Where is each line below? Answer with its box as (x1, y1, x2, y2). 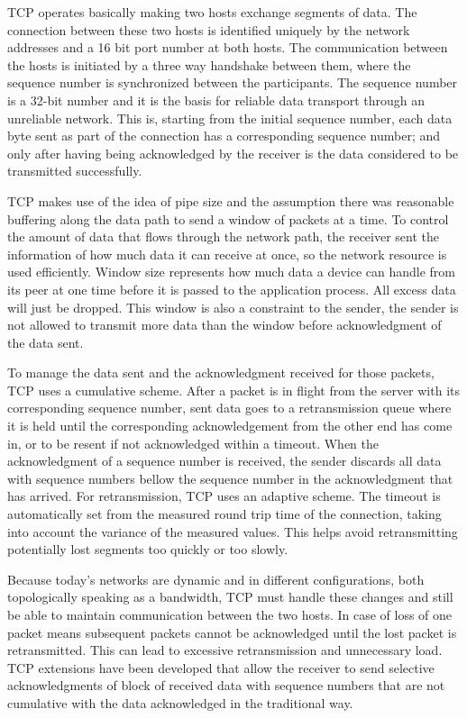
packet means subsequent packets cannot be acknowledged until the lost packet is (7, 623, 457, 641)
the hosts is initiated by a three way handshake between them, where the (7, 55, 411, 74)
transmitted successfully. (7, 161, 142, 180)
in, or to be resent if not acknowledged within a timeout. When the (7, 433, 379, 452)
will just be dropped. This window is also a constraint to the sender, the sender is (7, 297, 459, 316)
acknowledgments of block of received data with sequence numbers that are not (7, 676, 445, 695)
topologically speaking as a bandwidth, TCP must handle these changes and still (7, 587, 453, 606)
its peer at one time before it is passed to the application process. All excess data (7, 279, 456, 298)
